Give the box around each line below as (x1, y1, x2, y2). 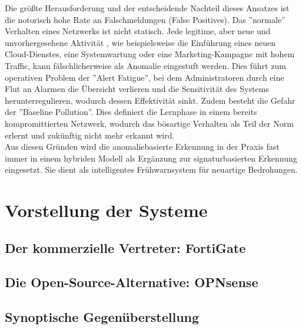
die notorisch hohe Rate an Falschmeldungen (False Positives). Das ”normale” (5, 13, 286, 25)
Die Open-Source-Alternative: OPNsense (5, 273, 258, 291)
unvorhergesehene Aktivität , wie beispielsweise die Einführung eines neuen (5, 36, 276, 48)
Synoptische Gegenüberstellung (5, 308, 200, 326)
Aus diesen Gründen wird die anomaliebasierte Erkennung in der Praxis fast (5, 140, 280, 153)
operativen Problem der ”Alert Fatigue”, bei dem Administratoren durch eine (5, 71, 284, 83)
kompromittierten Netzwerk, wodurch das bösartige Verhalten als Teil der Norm (5, 117, 294, 129)
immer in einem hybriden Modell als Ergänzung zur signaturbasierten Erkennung (5, 152, 297, 164)
